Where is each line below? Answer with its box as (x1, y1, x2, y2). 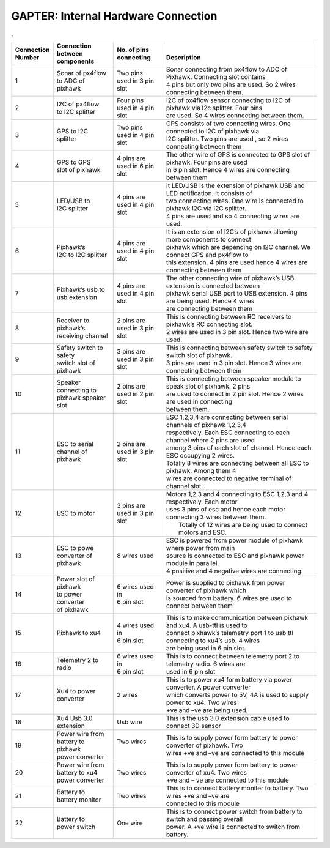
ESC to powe (56, 543, 94, 552)
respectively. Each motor (166, 497, 238, 506)
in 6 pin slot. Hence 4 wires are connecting (166, 165, 290, 174)
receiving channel (56, 331, 108, 340)
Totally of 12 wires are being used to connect (178, 520, 308, 529)
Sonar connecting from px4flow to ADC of (166, 65, 287, 73)
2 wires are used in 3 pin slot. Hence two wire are (166, 327, 309, 336)
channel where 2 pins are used (166, 436, 255, 444)
